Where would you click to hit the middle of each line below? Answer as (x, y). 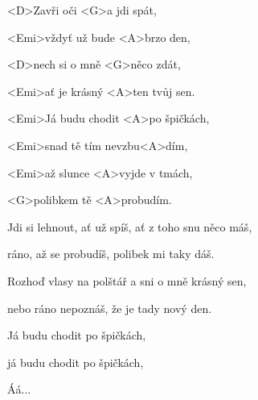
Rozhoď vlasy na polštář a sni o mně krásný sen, (127, 280)
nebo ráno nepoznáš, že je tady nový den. (110, 308)
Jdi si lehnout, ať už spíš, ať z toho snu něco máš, (130, 226)
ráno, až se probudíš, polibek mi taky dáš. (111, 254)
